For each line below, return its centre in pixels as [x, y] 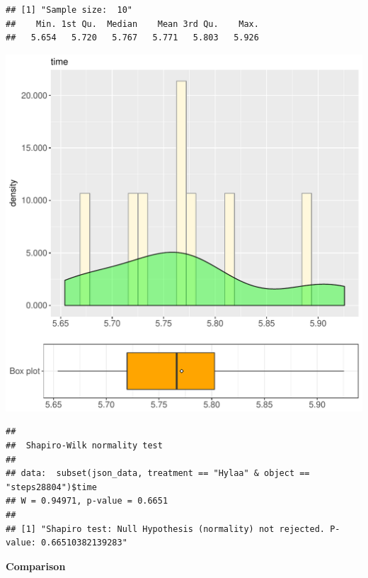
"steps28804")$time [51, 487]
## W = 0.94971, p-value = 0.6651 [87, 501]
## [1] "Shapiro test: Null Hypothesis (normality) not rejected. [166, 529]
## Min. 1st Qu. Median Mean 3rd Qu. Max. [132, 24]
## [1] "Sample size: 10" [69, 10]
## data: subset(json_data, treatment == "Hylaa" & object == [158, 474]
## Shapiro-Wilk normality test [84, 445]
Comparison [36, 566]
